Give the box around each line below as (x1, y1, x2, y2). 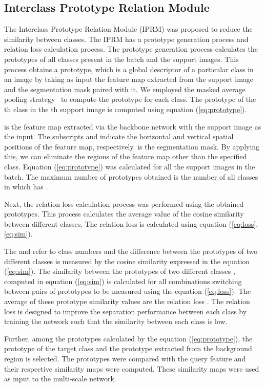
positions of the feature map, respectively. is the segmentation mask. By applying (4, 141, 260, 152)
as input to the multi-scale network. (4, 373, 116, 384)
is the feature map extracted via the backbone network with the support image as (4, 121, 261, 132)
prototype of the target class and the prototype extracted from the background (4, 343, 252, 354)
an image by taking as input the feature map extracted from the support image (4, 74, 254, 84)
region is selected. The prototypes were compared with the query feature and (4, 353, 246, 364)
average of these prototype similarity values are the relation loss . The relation (4, 296, 250, 307)
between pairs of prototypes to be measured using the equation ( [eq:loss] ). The (4, 286, 251, 296)
